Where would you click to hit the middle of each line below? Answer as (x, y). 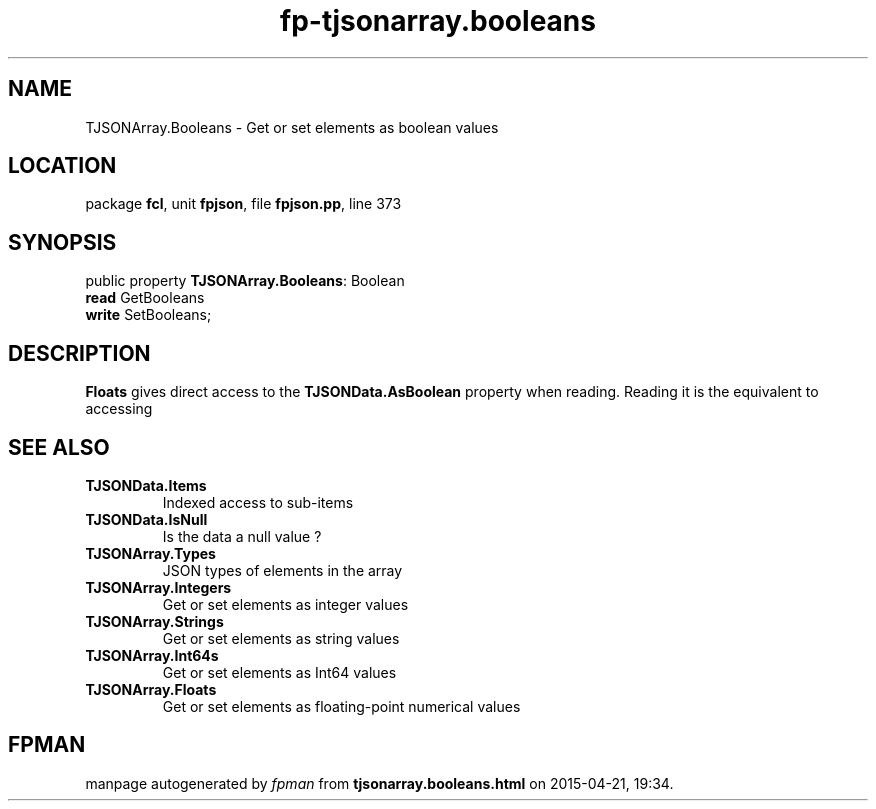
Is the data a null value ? (242, 536)
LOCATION (62, 166)
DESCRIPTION (79, 353)
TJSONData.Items (146, 485)
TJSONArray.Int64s (152, 655)
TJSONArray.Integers (158, 587)
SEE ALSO (59, 447)
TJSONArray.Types (150, 553)
